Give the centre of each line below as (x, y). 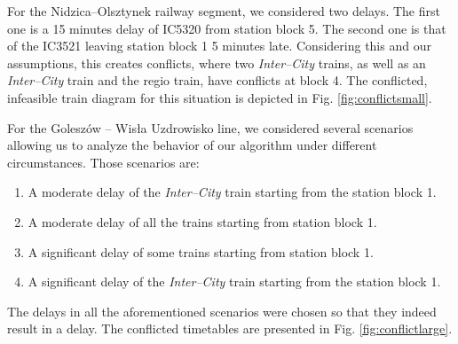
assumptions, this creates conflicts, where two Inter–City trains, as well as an (217, 63)
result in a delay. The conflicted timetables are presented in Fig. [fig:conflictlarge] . (230, 328)
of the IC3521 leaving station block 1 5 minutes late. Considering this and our (219, 46)
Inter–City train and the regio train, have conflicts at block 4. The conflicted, (217, 80)
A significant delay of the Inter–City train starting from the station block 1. (234, 281)
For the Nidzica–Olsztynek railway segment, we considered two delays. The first (224, 11)
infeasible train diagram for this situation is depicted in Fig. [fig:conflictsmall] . (220, 97)
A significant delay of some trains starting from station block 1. (201, 251)
